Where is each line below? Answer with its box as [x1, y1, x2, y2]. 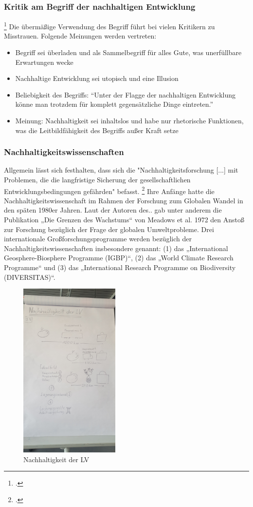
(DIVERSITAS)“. [4, 272, 55, 282]
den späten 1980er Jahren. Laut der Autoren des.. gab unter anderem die [4, 205, 222, 215]
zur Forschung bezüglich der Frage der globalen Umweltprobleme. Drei [4, 224, 214, 234]
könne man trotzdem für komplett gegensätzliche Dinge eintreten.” [15, 99, 214, 109]
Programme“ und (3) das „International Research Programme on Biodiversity [4, 262, 236, 273]
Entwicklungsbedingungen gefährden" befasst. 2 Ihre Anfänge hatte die [4, 184, 215, 196]
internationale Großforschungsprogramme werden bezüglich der [4, 234, 192, 244]
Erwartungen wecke [15, 57, 73, 67]
